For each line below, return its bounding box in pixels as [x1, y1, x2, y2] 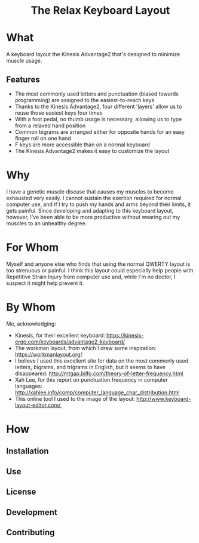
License [6, 487, 36, 497]
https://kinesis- [106, 332, 144, 339]
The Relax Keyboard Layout [30, 4, 170, 17]
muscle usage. [6, 57, 42, 65]
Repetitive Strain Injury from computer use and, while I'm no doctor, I [6, 273, 176, 280]
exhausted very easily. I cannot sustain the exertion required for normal [6, 194, 182, 201]
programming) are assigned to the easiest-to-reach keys [14, 96, 155, 103]
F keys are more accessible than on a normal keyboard [14, 141, 151, 148]
